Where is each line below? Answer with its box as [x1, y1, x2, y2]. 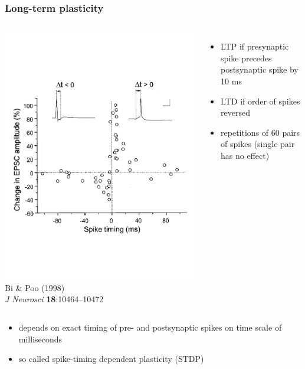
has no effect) [221, 149, 270, 161]
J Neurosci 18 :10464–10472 [5, 293, 104, 305]
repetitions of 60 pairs [221, 126, 300, 138]
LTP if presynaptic [221, 40, 289, 53]
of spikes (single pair [221, 138, 295, 150]
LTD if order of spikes [221, 94, 300, 107]
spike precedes [221, 51, 272, 64]
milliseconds [18, 332, 63, 345]
